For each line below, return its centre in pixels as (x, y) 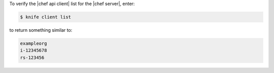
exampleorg (33, 43)
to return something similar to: (41, 30)
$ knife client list (45, 17)
